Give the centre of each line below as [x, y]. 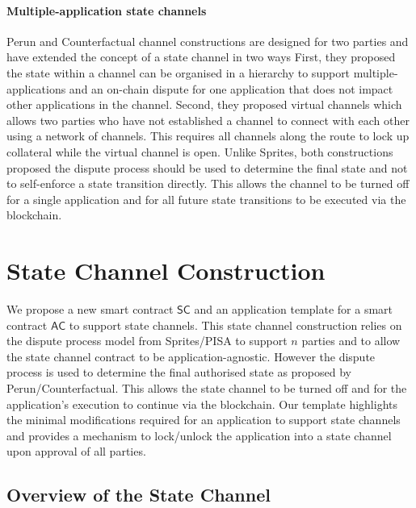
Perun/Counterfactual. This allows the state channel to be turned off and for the [207, 388]
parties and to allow [351, 341]
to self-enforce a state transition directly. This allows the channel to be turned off [208, 183]
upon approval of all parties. [76, 451]
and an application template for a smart [294, 309]
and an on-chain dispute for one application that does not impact [231, 88]
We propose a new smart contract [90, 309]
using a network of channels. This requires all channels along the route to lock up [208, 136]
